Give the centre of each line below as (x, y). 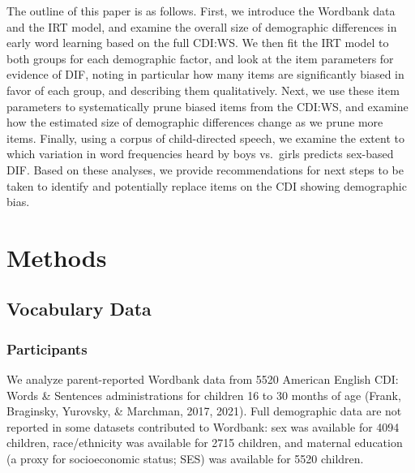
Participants (47, 348)
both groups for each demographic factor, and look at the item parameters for (200, 58)
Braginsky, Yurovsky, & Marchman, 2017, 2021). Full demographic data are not (204, 411)
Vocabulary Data (79, 309)
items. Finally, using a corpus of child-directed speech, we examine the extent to (205, 138)
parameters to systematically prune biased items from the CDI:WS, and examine (207, 106)
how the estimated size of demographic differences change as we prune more (195, 122)
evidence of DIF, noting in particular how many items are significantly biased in (205, 74)
